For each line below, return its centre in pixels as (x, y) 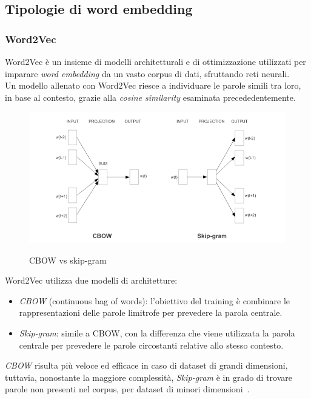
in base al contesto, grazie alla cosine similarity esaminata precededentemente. (150, 97)
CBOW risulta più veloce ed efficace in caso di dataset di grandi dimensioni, (146, 365)
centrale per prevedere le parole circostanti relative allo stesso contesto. (151, 345)
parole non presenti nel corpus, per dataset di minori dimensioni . (127, 389)
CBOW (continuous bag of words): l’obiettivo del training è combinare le (155, 300)
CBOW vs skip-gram (68, 260)
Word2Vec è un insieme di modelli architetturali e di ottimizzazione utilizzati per (155, 61)
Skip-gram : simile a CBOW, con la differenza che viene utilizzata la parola (157, 332)
